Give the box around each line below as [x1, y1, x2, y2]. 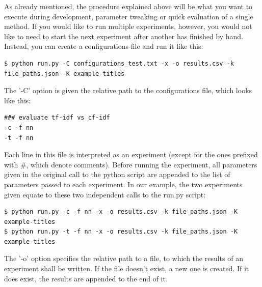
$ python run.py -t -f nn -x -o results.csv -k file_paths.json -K [4, 228, 238, 236]
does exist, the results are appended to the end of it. [4, 273, 168, 283]
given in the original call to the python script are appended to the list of [4, 169, 230, 180]
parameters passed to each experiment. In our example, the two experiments [4, 179, 243, 189]
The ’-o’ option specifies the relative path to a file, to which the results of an [4, 253, 243, 264]
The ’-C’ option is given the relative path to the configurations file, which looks [4, 85, 252, 96]
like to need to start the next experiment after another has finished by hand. [4, 31, 244, 41]
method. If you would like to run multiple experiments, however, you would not [4, 21, 252, 32]
